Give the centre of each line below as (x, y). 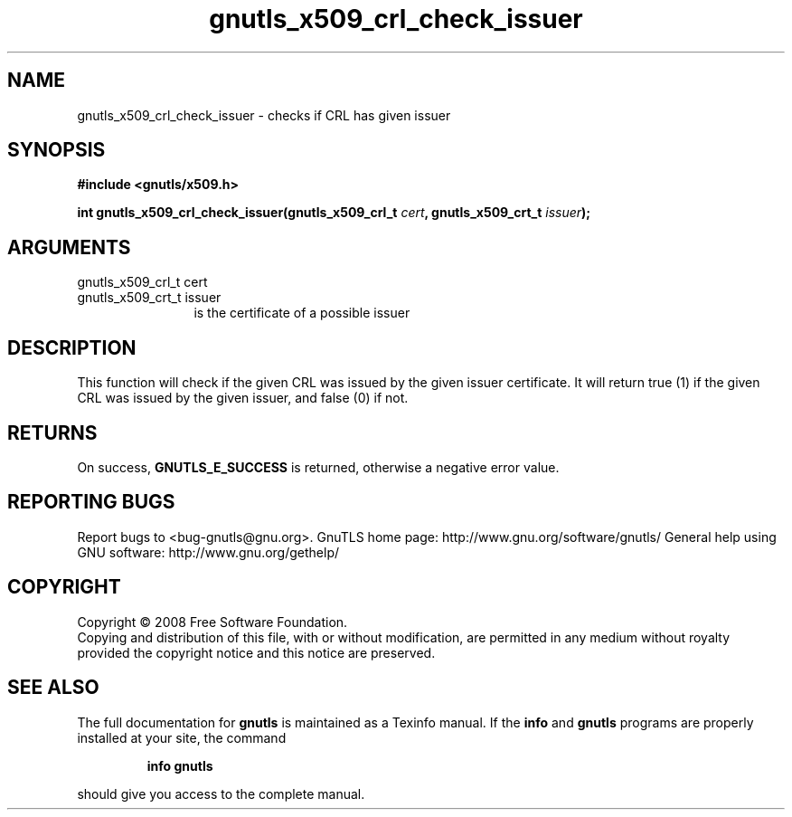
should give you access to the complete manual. (221, 793)
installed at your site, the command (182, 737)
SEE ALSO (53, 688)
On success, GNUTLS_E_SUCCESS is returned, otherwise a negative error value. (318, 467)
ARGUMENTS (69, 247)
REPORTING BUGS (91, 502)
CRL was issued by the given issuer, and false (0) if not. (243, 398)
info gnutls (180, 765)
